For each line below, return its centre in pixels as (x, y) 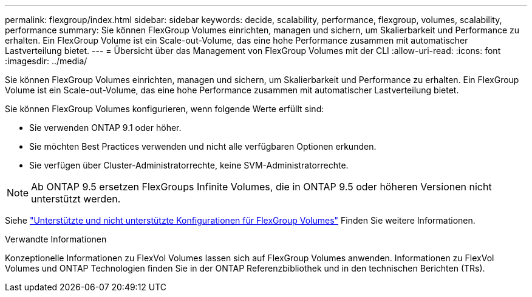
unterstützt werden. (76, 199)
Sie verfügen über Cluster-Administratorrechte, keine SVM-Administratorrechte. (189, 165)
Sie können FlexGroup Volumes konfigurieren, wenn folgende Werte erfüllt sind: (165, 109)
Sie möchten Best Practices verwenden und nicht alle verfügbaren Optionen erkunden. (203, 146)
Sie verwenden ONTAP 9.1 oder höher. (105, 128)
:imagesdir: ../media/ (46, 61)
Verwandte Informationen (56, 239)
